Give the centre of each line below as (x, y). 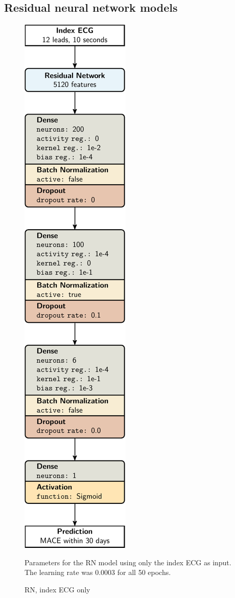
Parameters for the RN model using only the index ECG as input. (128, 562)
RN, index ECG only (57, 589)
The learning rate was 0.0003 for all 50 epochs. (98, 572)
